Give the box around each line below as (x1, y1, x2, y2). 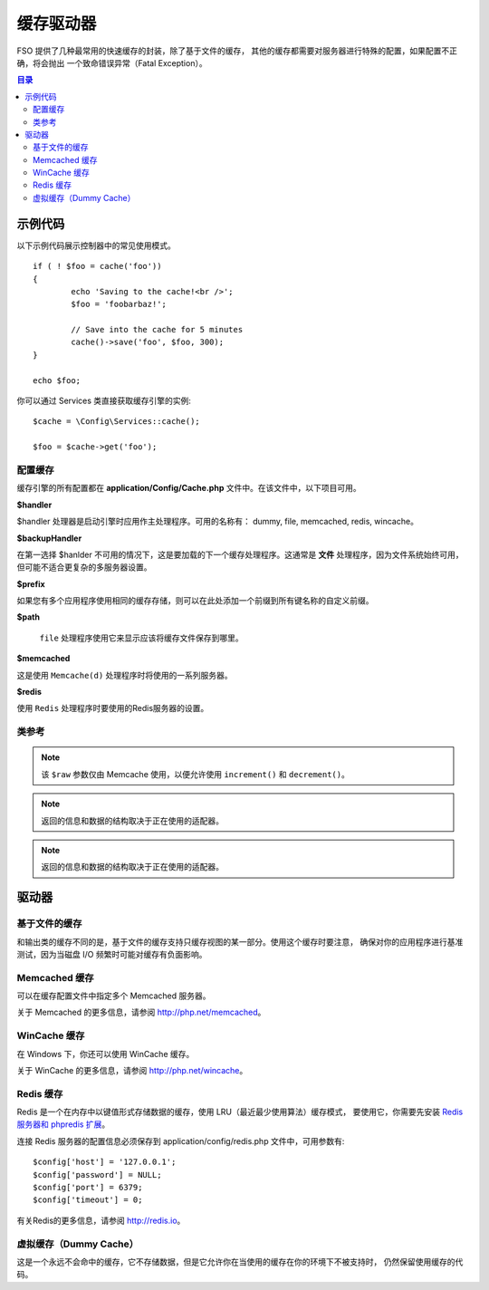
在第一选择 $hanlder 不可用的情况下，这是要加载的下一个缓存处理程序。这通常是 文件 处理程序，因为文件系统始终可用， (16, 549, 464, 560)
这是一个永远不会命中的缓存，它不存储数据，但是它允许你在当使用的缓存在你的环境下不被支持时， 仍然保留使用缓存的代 (16, 1256, 464, 1267)
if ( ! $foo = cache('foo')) (33, 261, 162, 272)
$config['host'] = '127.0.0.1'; (33, 1157, 177, 1168)
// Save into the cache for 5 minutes (71, 324, 244, 335)
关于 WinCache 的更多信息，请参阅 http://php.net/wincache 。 (16, 1064, 248, 1075)
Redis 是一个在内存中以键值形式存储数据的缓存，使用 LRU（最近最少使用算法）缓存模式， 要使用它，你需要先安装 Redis (16, 1106, 464, 1118)
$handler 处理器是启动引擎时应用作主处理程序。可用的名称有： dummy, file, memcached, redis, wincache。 (16, 516, 418, 527)
